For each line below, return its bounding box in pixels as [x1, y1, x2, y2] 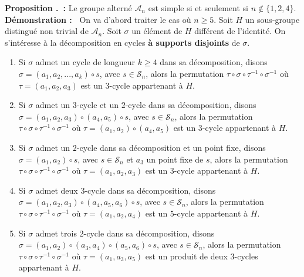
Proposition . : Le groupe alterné [5, 2, 132, 13]
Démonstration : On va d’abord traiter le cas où [5, 13, 191, 25]
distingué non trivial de [5, 25, 89, 37]
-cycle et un [76, 99, 119, 111]
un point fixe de [146, 153, 204, 165]
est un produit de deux [145, 249, 228, 262]
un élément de [131, 25, 183, 37]
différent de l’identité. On [194, 25, 286, 37]
